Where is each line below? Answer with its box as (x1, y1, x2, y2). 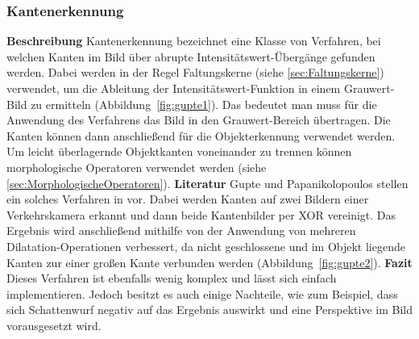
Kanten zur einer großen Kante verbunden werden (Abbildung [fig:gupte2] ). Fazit (6, 253, 413, 270)
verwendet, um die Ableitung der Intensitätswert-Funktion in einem (6, 80, 341, 96)
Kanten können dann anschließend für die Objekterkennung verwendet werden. (6, 127, 396, 144)
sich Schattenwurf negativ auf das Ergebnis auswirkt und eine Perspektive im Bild (6, 301, 413, 318)
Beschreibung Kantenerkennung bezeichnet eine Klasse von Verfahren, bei (6, 32, 381, 49)
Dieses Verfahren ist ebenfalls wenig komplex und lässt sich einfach (6, 270, 337, 287)
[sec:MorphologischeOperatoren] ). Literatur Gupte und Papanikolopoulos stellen (6, 174, 409, 191)
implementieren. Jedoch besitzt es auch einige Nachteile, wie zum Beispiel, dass (6, 285, 398, 302)
